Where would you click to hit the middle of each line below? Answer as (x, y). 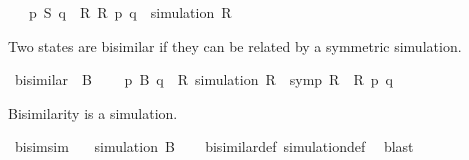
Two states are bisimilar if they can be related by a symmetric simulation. (235, 45)
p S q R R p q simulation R (130, 12)
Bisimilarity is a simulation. (93, 112)
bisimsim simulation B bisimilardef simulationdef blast (214, 146)
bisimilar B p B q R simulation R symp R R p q (203, 79)
